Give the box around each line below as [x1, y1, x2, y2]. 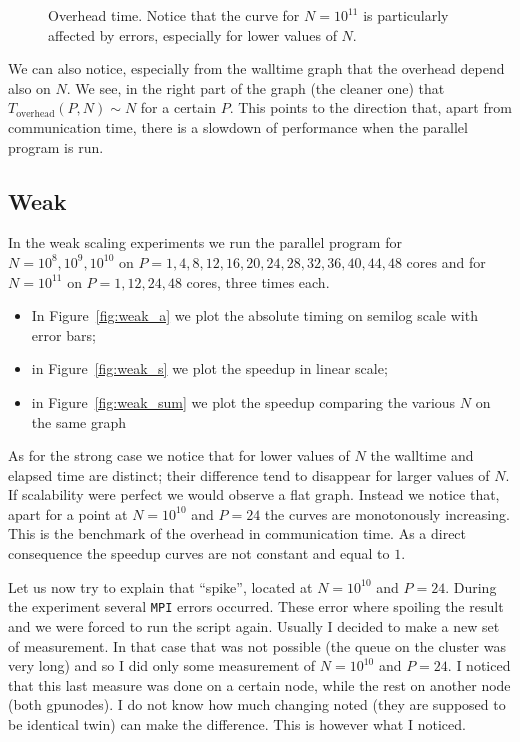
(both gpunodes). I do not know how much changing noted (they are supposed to [8, 694, 506, 715]
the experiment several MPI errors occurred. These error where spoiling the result [8, 596, 504, 617]
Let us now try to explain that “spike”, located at [8, 576, 313, 597]
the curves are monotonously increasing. [264, 503, 510, 524]
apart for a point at [8, 503, 128, 524]
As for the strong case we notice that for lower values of [8, 445, 350, 466]
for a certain [140, 97, 216, 118]
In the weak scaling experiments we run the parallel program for [8, 232, 402, 253]
